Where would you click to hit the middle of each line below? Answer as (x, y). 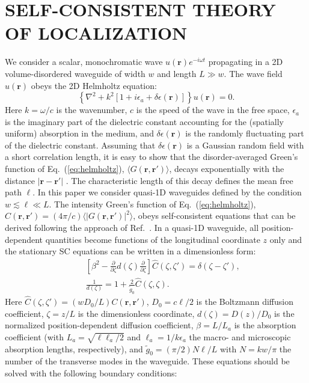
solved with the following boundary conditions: (91, 373)
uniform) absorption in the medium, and (79, 133)
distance (20, 180)
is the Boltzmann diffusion (245, 302)
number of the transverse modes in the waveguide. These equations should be (147, 361)
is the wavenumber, (92, 110)
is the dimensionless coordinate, (136, 313)
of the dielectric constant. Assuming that (80, 145)
